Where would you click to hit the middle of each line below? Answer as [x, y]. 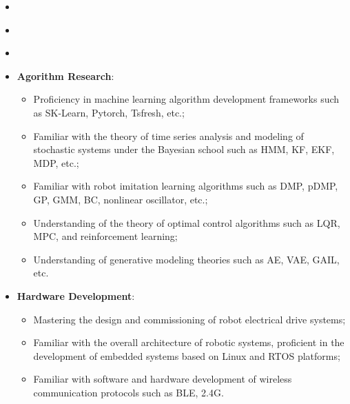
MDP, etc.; [56, 162]
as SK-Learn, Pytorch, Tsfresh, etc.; [109, 112]
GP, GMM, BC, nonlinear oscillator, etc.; [121, 199]
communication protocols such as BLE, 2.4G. [128, 392]
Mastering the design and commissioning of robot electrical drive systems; [189, 319]
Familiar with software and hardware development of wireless [163, 379]
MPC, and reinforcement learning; [105, 236]
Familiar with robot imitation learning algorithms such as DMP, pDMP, [186, 186]
